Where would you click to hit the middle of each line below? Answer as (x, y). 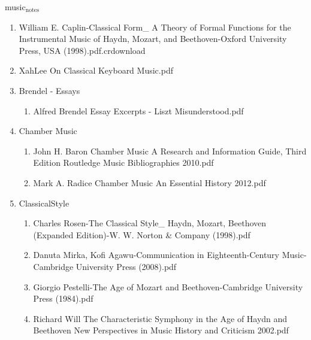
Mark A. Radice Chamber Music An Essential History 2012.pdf (150, 182)
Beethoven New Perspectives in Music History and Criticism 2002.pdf (161, 330)
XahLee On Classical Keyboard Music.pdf (96, 70)
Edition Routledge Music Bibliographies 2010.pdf (123, 163)
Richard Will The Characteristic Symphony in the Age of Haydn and (160, 318)
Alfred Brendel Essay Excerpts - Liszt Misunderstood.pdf (138, 110)
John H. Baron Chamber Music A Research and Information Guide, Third (170, 151)
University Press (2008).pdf (126, 266)
